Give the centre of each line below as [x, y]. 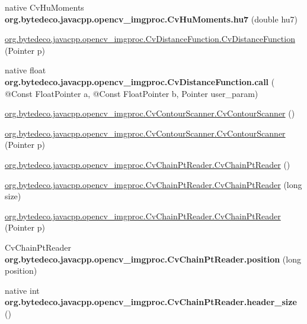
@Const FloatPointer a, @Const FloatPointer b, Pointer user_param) [132, 93]
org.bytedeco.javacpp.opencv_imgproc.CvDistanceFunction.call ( [140, 81]
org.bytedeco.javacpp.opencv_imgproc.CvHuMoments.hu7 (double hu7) [151, 19]
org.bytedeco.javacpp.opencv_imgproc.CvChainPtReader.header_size [151, 302]
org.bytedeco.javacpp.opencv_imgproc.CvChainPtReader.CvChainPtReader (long [153, 184]
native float [25, 70]
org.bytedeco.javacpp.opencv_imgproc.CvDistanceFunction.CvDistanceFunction [150, 39]
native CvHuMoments [44, 7]
